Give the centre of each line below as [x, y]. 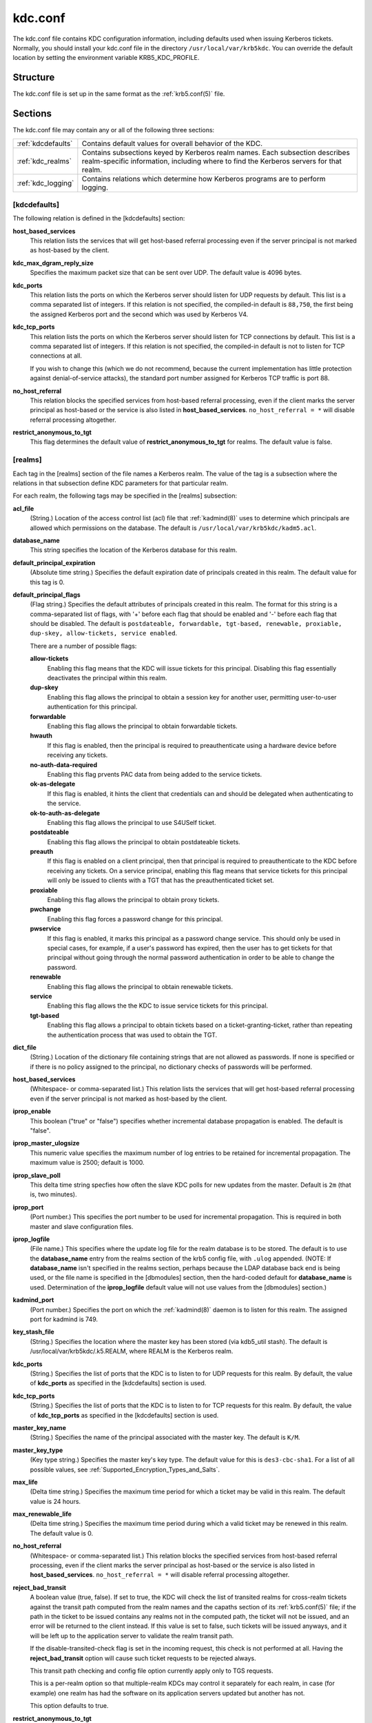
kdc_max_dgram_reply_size [53, 263]
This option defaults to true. [69, 1706]
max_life [25, 1482]
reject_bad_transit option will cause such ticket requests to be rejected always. [143, 1658]
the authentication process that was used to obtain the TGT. [132, 1034]
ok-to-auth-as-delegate [65, 813]
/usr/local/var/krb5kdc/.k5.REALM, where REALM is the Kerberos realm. [132, 1352]
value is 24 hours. [55, 1501]
